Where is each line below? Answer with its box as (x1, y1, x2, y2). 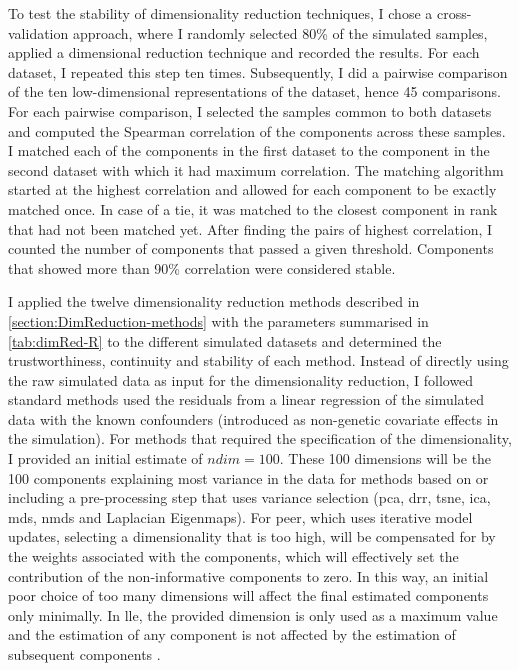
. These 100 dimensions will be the (279, 448, 492, 469)
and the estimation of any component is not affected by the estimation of (8, 624, 456, 645)
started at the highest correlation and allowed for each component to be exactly (8, 179, 497, 200)
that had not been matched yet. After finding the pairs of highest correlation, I (8, 218, 493, 239)
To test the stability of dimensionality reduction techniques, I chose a (8, 3, 433, 23)
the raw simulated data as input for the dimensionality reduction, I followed (8, 369, 474, 390)
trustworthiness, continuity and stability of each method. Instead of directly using (8, 350, 509, 371)
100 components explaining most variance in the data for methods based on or (8, 467, 489, 488)
